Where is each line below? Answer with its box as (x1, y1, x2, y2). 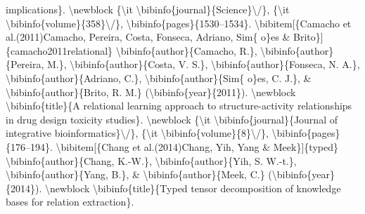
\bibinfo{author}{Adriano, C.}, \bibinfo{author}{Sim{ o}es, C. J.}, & (6, 70, 312, 85)
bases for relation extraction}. (6, 194, 134, 209)
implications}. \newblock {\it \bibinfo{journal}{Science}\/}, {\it (6, 2, 290, 16)
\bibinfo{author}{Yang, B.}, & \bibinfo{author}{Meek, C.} (6, 167, 265, 182)
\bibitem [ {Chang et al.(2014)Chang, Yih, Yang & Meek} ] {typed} (56, 139, 338, 154)
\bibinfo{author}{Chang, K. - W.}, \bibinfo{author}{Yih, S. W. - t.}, (6, 153, 297, 168)
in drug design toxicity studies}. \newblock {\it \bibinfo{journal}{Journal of (6, 112, 338, 126)
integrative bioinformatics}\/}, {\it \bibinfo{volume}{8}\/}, (6, 126, 269, 140)
